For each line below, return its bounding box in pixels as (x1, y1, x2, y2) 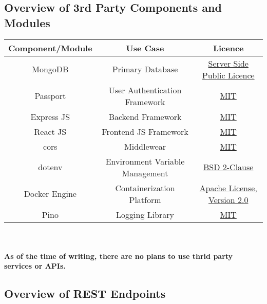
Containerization (115, 181, 175, 194)
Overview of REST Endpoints (4, 286, 166, 301)
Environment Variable (105, 155, 185, 167)
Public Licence (202, 69, 255, 81)
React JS (34, 125, 67, 137)
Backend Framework (108, 110, 182, 123)
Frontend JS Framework (102, 125, 188, 137)
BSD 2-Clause (203, 161, 254, 173)
